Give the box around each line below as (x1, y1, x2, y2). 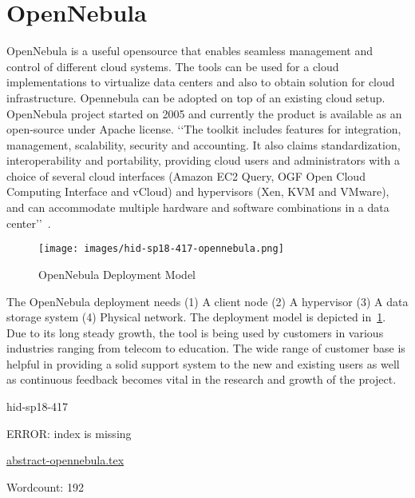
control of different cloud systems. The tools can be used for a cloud (6, 58, 339, 74)
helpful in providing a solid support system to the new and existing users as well (6, 355, 400, 372)
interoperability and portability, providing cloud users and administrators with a (6, 152, 401, 169)
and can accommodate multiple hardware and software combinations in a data (6, 199, 389, 216)
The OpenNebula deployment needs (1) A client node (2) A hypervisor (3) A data (6, 293, 409, 309)
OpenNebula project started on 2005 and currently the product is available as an (6, 105, 402, 122)
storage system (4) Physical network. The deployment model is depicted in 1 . (6, 309, 386, 325)
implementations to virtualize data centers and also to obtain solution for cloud (6, 74, 395, 90)
